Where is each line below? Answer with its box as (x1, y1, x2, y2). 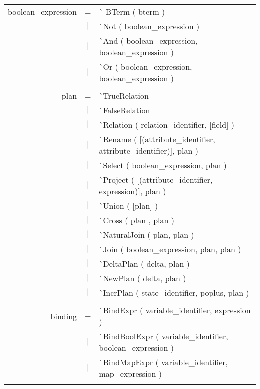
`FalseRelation (99, 104, 150, 116)
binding (50, 310, 77, 322)
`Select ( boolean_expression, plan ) (99, 159, 227, 171)
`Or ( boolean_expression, (99, 61, 192, 72)
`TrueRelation (99, 90, 149, 101)
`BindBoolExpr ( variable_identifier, (99, 330, 228, 342)
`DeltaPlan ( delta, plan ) (99, 258, 190, 269)
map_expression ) (99, 368, 162, 379)
